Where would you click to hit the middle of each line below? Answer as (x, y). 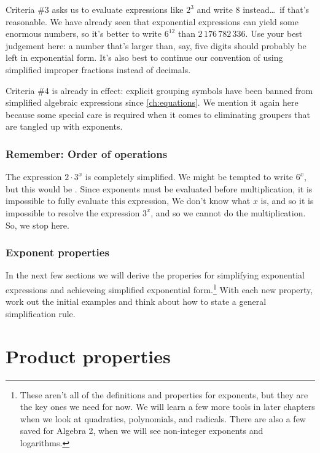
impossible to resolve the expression (73, 212)
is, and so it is (287, 201)
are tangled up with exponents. (64, 126)
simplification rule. (41, 313)
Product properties (88, 356)
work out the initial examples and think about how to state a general (136, 301)
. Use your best (274, 33)
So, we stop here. (37, 225)
